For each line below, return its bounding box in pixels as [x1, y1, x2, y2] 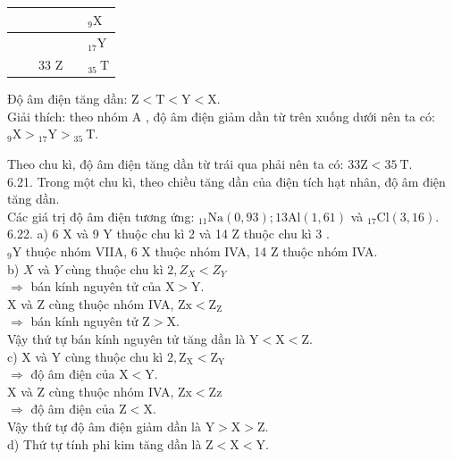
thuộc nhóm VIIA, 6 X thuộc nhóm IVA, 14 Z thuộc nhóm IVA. [25, 242, 378, 261]
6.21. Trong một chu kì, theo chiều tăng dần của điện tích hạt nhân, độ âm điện [7, 171, 446, 190]
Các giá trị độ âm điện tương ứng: [7, 206, 195, 225]
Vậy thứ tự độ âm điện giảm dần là [7, 416, 202, 435]
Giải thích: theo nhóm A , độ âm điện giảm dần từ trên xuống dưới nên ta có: [7, 106, 435, 125]
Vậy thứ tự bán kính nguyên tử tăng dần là [7, 330, 246, 347]
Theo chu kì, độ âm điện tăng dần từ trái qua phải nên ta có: [7, 155, 344, 173]
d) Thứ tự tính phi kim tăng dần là [7, 434, 202, 453]
